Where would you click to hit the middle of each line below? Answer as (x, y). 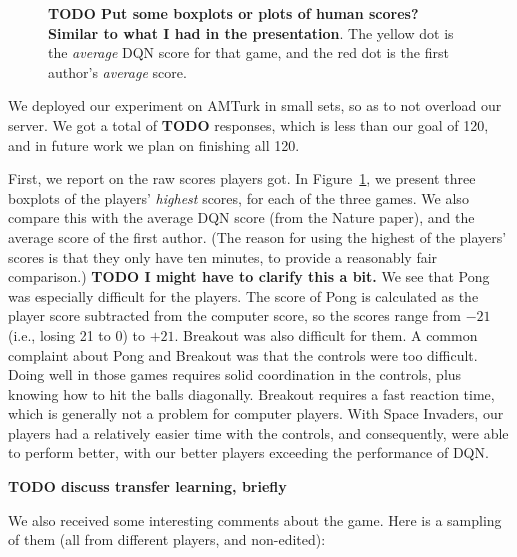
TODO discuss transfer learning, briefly (147, 486)
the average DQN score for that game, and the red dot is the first (248, 52)
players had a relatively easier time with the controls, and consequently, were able (258, 432)
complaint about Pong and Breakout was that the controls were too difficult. (243, 354)
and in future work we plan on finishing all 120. (154, 144)
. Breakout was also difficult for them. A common (326, 334)
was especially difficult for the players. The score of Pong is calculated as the (243, 295)
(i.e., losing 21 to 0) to (76, 334)
